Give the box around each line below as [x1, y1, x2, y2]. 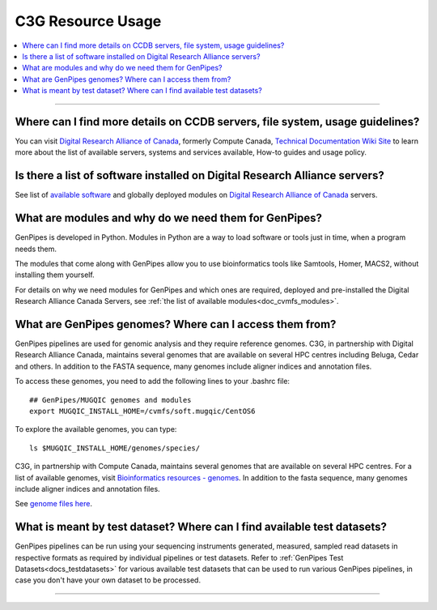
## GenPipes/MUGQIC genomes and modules [29, 395, 192, 404]
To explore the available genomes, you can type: [15, 424, 177, 434]
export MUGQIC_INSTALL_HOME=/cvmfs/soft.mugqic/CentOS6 [29, 407, 256, 416]
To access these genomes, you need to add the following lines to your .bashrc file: [15, 377, 291, 386]
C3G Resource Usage [15, 12, 162, 30]
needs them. [15, 244, 57, 254]
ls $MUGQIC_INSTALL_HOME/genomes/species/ [29, 443, 201, 453]
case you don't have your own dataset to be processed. [15, 575, 202, 585]
